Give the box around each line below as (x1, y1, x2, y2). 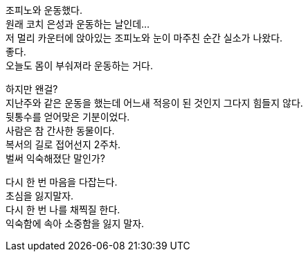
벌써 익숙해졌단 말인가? (6, 152, 105, 164)
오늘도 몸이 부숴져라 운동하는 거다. (6, 60, 153, 71)
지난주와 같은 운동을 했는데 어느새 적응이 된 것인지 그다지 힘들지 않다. (6, 97, 303, 109)
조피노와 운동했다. (6, 4, 83, 16)
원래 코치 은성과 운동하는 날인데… (6, 18, 150, 30)
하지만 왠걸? (6, 83, 58, 95)
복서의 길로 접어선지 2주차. (6, 139, 121, 150)
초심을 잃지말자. (6, 190, 74, 202)
